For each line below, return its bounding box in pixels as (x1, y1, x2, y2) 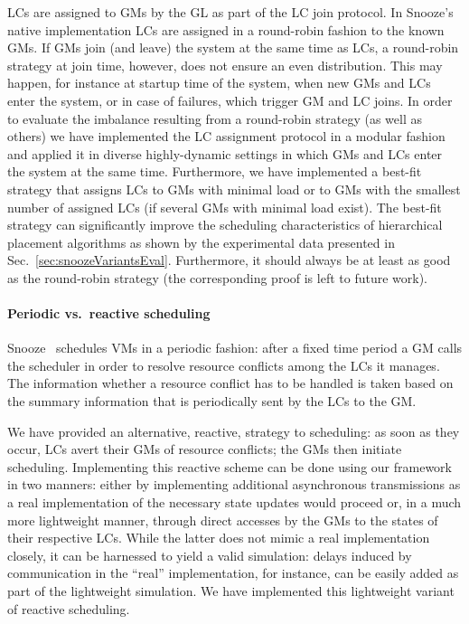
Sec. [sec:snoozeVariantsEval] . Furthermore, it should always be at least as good (7, 251, 451, 269)
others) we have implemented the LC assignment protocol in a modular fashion (7, 127, 446, 146)
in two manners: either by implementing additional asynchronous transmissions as (7, 475, 461, 494)
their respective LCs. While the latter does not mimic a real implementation (7, 528, 430, 547)
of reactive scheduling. (7, 599, 130, 618)
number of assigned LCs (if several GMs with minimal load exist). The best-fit (7, 197, 442, 216)
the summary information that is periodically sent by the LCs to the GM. (7, 392, 417, 411)
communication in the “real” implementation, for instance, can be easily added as (7, 563, 459, 582)
